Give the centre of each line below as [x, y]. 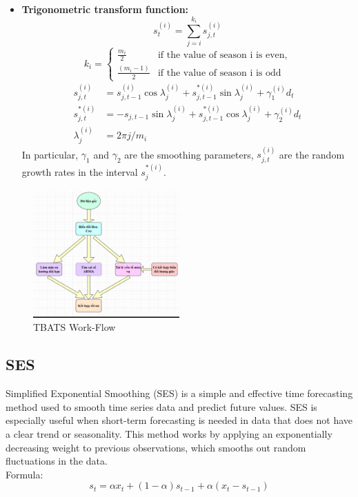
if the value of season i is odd [219, 73]
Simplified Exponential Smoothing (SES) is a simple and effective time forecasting [179, 393]
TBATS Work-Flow [74, 327]
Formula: [24, 474]
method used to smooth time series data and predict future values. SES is [161, 406]
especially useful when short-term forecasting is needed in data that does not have [179, 420]
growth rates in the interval [80, 171]
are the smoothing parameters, [189, 154]
